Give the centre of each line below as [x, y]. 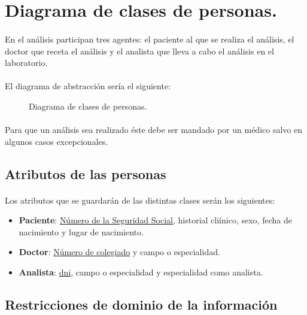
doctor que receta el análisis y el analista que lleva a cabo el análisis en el [139, 51]
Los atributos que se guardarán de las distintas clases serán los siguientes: [140, 200]
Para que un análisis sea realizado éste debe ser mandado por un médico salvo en [153, 130]
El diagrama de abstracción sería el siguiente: [88, 86]
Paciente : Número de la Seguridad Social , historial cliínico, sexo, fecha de [155, 220]
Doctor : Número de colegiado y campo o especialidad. [119, 252]
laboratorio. [26, 63]
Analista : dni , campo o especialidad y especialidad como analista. [141, 272]
